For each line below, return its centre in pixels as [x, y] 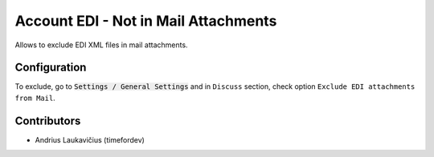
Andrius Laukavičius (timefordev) [90, 139]
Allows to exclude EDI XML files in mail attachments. [101, 45]
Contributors [48, 121]
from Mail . [35, 98]
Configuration [51, 68]
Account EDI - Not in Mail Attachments [146, 21]
